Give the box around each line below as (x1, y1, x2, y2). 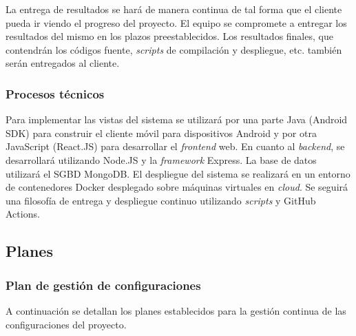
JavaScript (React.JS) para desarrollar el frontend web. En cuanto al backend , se (6, 139, 345, 154)
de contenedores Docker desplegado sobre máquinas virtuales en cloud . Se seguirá (6, 180, 348, 194)
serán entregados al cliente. (6, 56, 120, 70)
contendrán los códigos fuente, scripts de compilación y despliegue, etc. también (6, 42, 342, 56)
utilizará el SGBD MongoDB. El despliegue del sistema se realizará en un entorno (6, 166, 350, 180)
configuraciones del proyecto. (6, 317, 127, 331)
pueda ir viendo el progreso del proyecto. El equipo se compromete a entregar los (6, 15, 347, 30)
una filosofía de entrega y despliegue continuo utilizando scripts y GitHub (6, 193, 316, 207)
